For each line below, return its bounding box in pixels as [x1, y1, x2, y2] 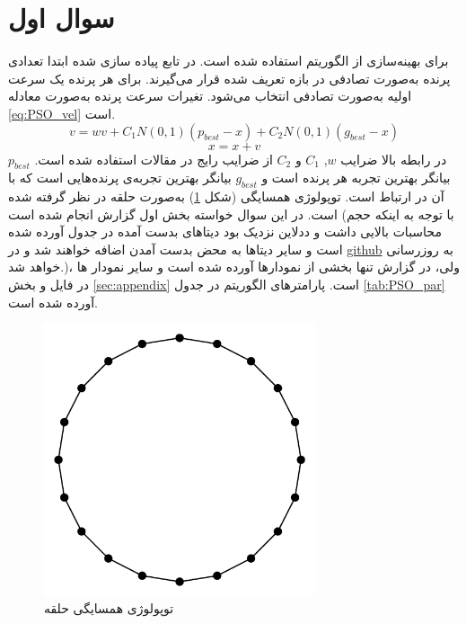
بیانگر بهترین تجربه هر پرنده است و [261, 168, 451, 187]
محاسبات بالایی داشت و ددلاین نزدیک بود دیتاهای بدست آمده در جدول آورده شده [8, 222, 442, 241]
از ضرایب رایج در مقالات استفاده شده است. [34, 149, 273, 168]
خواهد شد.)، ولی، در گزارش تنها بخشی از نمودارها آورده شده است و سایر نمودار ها [8, 257, 460, 276]
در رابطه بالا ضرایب [340, 149, 447, 168]
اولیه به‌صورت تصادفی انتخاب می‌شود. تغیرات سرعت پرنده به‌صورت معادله [8, 86, 412, 105]
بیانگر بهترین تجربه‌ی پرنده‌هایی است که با [8, 168, 232, 187]
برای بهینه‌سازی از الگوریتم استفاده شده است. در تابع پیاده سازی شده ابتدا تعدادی [8, 51, 449, 70]
